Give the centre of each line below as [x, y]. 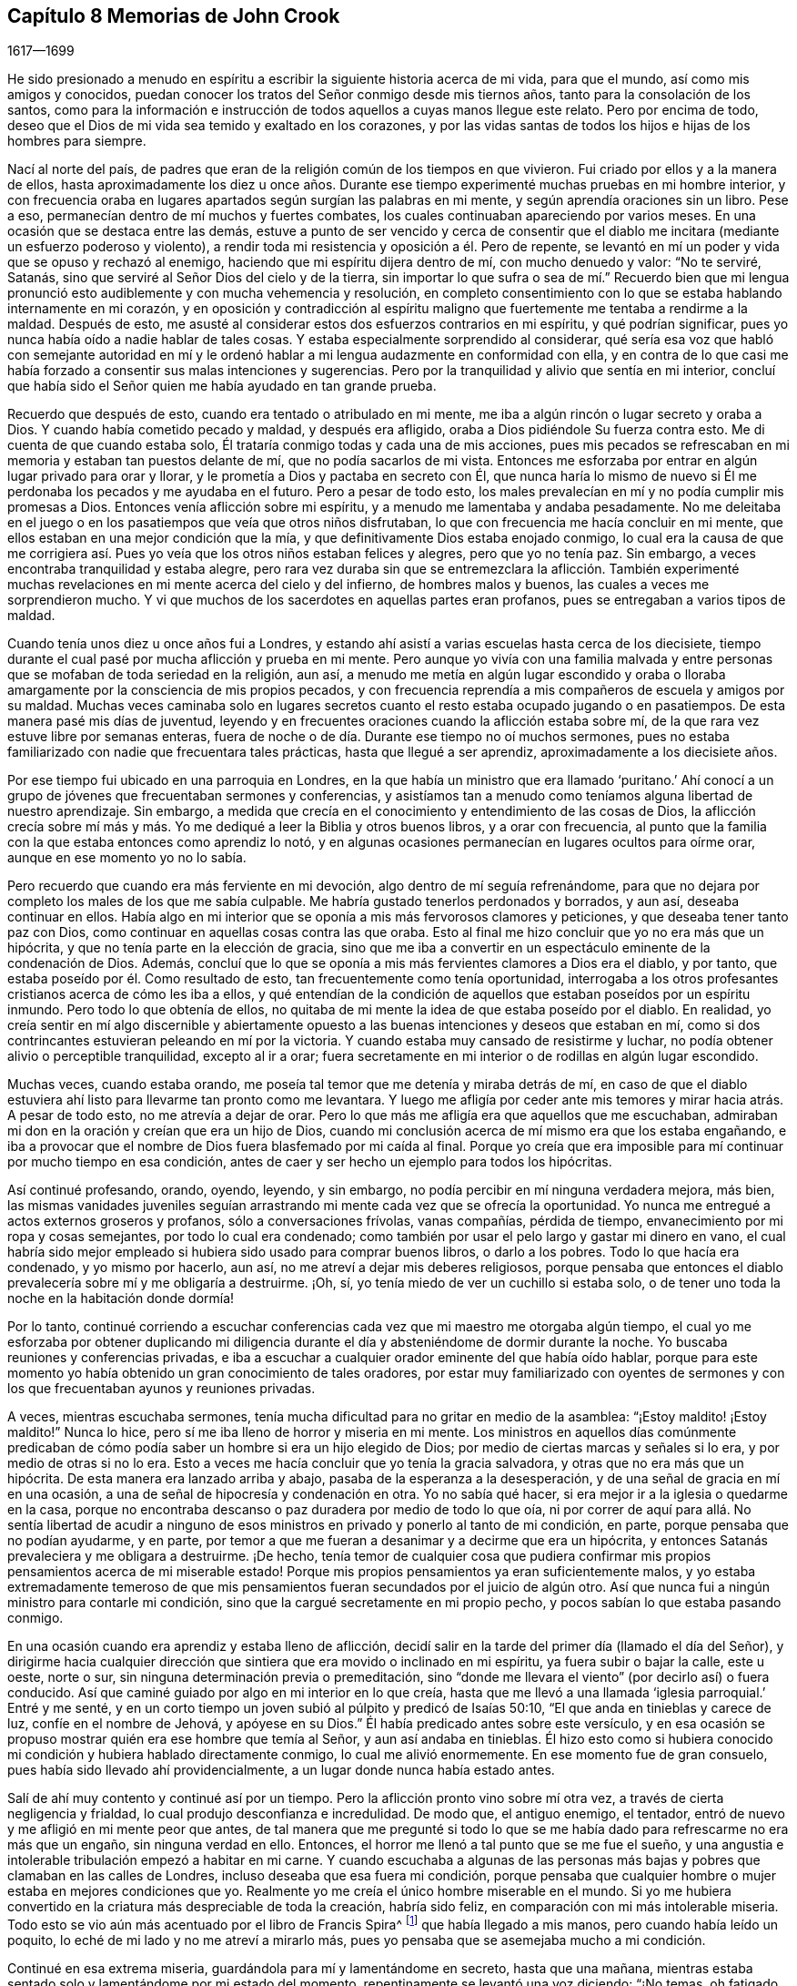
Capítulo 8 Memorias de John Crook [174, 16]
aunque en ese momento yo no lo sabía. [127, 858]
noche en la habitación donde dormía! [121, 1299]
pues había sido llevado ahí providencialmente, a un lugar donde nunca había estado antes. [281, 1770]
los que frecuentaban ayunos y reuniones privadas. [161, 1389]
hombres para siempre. [77, 141]
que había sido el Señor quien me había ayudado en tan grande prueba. [222, 386]
